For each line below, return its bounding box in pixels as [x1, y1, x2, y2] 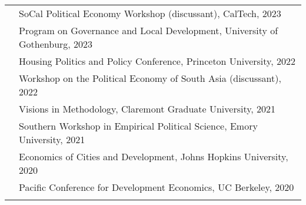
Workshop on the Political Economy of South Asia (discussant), [19, 71, 281, 85]
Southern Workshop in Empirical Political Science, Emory [19, 119, 258, 133]
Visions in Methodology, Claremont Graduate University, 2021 [19, 102, 276, 115]
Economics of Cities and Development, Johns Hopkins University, [19, 150, 288, 163]
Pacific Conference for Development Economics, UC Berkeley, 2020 [19, 180, 294, 194]
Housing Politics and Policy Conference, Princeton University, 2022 [19, 54, 295, 68]
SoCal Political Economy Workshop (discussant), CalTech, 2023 [19, 6, 281, 20]
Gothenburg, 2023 [19, 37, 93, 51]
